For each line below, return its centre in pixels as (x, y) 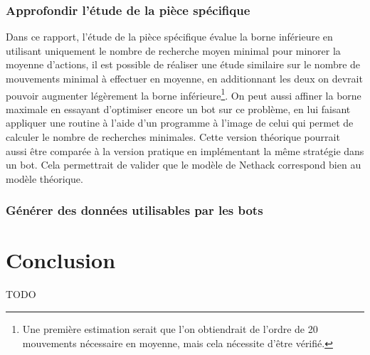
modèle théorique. (44, 178)
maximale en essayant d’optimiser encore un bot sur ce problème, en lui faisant (178, 108)
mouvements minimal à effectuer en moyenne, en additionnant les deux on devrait (184, 78)
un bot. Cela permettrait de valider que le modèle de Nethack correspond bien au (184, 165)
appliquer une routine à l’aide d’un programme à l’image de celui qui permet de (180, 123)
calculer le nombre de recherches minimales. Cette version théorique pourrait (173, 137)
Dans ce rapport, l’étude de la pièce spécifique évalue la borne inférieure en (169, 37)
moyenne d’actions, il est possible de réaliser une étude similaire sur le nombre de (183, 64)
